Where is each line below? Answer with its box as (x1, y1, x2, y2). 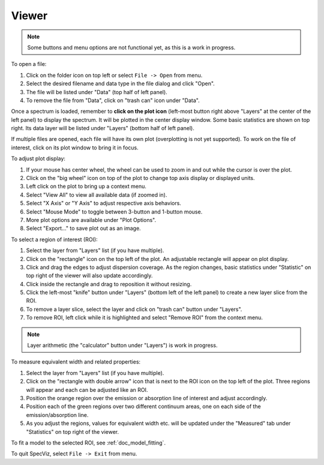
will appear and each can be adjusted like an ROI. (26, 386, 148, 393)
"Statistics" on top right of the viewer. (26, 428, 119, 435)
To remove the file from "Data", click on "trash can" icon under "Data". (26, 97, 200, 104)
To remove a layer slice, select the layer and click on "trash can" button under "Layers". (26, 305, 242, 313)
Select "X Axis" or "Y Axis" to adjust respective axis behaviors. (26, 200, 181, 207)
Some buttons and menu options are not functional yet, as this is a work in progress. (27, 44, 236, 51)
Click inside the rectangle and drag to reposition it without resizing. (26, 280, 192, 287)
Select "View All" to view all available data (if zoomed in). (26, 191, 167, 198)
